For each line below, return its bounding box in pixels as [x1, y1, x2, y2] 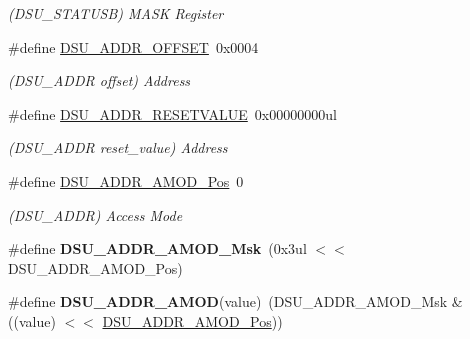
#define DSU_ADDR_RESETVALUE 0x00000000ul [8, 103, 337, 124]
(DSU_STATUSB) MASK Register [8, 3, 224, 23]
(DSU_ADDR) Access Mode [8, 204, 183, 225]
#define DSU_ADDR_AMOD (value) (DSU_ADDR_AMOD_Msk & [8, 291, 463, 312]
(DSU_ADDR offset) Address [8, 70, 191, 91]
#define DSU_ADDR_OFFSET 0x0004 [8, 36, 259, 57]
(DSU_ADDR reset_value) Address [8, 137, 228, 158]
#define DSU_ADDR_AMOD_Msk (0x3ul [8, 238, 307, 259]
